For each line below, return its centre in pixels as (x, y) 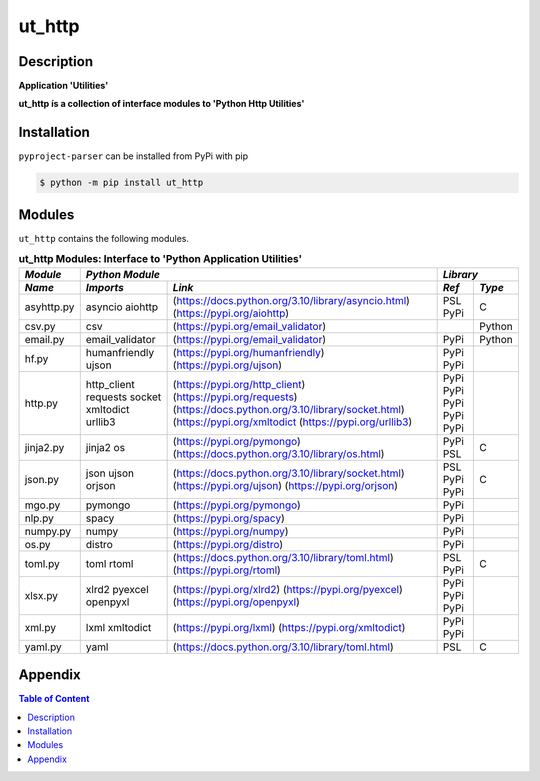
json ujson (110, 473)
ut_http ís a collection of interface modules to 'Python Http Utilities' (161, 104)
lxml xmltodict (118, 627)
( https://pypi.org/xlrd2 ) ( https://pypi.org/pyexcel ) (288, 589)
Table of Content (54, 699)
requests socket (123, 397)
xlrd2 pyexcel (117, 589)
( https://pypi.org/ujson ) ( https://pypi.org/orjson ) (285, 485)
